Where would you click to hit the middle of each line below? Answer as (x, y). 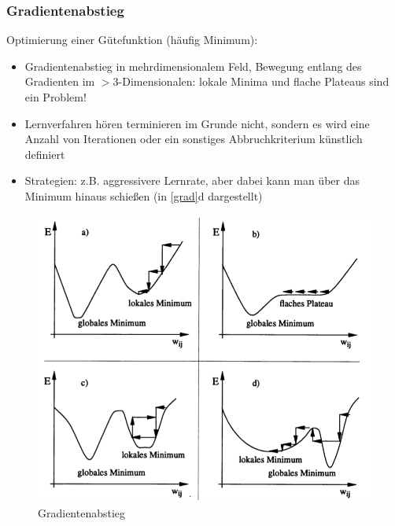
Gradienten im (60, 81)
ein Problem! (55, 97)
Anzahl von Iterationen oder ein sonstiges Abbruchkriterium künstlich (194, 139)
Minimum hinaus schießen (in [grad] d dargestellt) (144, 195)
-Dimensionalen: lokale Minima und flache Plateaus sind (254, 81)
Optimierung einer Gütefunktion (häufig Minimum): (132, 40)
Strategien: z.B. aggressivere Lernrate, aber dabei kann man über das (192, 180)
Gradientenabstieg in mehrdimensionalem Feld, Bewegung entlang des (193, 66)
